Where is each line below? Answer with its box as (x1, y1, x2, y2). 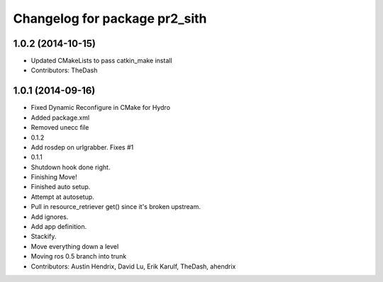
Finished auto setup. (30, 183, 91, 191)
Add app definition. (30, 222, 87, 231)
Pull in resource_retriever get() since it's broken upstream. (30, 203, 201, 211)
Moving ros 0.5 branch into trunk (30, 252, 127, 261)
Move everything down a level (30, 242, 119, 251)
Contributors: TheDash (30, 66, 98, 74)
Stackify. (30, 232, 57, 241)
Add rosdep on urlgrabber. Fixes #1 (30, 142, 134, 152)
